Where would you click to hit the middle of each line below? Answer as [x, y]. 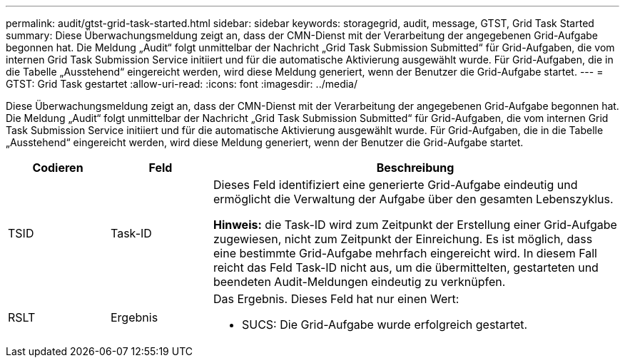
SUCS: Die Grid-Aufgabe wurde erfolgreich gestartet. [385, 324]
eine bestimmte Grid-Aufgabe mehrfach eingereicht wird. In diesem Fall [405, 253]
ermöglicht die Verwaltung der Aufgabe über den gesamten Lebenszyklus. [413, 199]
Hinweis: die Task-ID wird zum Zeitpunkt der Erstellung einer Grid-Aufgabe [415, 225]
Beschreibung [415, 168]
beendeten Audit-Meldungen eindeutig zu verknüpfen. [359, 282]
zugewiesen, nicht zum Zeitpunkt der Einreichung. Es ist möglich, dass [403, 239]
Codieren [58, 168]
